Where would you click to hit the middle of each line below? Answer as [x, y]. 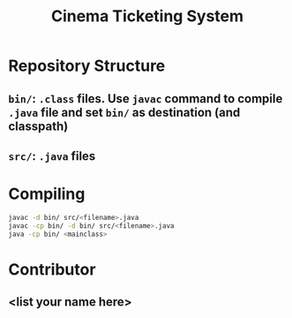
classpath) [38, 126]
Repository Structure [87, 66]
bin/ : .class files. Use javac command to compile [146, 98]
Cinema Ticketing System [147, 16]
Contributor [52, 269]
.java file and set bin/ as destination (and [124, 112]
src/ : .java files [52, 156]
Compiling [47, 194]
